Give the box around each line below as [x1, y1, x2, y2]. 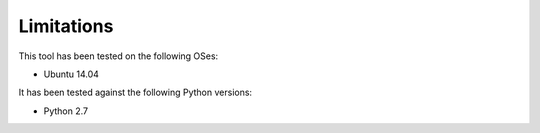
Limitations [18, 15, 114, 37]
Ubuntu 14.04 [43, 68, 100, 80]
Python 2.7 [43, 105, 89, 117]
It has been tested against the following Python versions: [18, 86, 253, 99]
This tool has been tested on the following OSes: [18, 50, 219, 62]
